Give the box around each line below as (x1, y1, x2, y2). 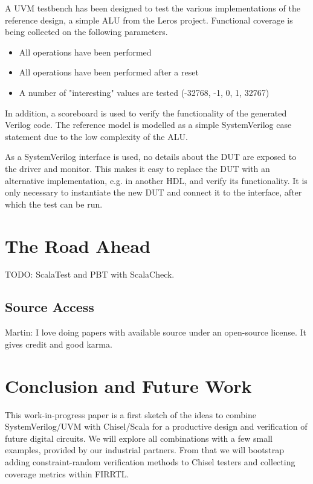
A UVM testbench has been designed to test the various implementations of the (5, 2, 300, 14)
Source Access (5, 298, 94, 316)
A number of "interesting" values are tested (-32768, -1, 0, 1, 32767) (19, 86, 269, 98)
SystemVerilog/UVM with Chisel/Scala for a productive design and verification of (5, 420, 308, 433)
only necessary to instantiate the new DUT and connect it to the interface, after (5, 186, 302, 199)
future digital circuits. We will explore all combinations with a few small (5, 431, 273, 444)
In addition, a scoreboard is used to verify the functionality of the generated (5, 106, 287, 119)
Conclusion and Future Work (5, 373, 252, 398)
